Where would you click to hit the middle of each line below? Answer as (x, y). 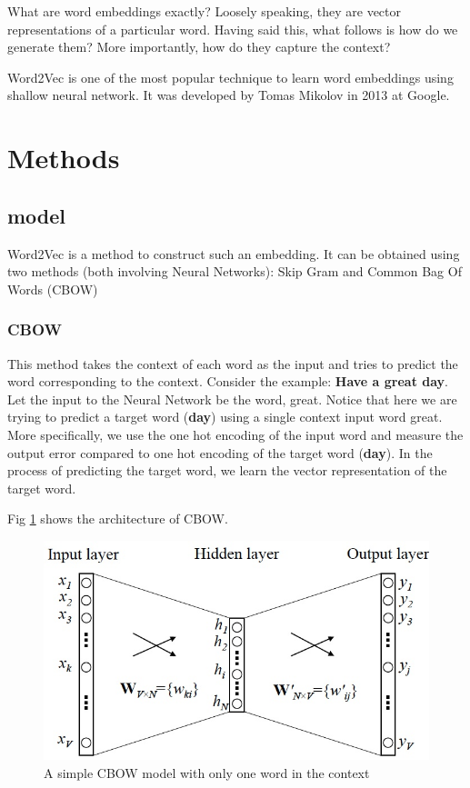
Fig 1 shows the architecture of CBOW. (118, 519)
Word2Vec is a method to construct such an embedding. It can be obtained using (234, 253)
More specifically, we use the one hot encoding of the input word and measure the (235, 434)
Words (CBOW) (53, 289)
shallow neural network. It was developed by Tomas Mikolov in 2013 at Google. (229, 95)
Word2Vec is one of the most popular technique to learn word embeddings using (230, 77)
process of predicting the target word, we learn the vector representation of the (227, 470)
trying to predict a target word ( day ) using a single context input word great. (225, 417)
